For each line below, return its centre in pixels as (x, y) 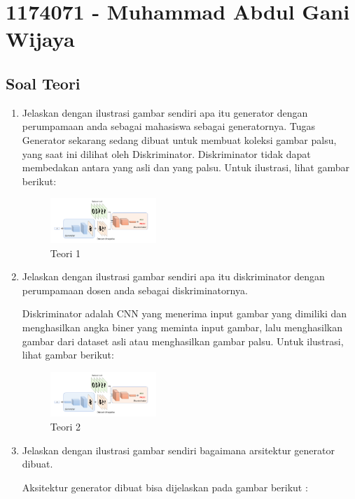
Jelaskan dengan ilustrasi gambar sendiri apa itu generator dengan (165, 112)
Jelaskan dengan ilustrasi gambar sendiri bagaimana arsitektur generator (178, 450)
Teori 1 (65, 253)
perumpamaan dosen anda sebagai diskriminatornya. (135, 290)
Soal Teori (43, 83)
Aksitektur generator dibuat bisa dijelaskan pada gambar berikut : (165, 487)
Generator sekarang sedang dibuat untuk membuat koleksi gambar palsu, (179, 139)
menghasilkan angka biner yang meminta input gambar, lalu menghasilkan (182, 327)
